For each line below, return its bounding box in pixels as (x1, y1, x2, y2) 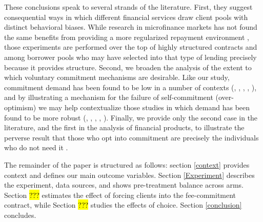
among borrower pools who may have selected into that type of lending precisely (4, 51, 257, 62)
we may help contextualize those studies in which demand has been (38, 102, 250, 112)
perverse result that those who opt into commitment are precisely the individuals (4, 132, 259, 143)
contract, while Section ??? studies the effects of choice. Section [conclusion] (4, 199, 242, 210)
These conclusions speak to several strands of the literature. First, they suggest (4, 2, 253, 12)
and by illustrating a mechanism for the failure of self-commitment (4, 92, 213, 103)
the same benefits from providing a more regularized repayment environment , (4, 31, 249, 42)
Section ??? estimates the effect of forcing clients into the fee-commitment (4, 189, 236, 200)
